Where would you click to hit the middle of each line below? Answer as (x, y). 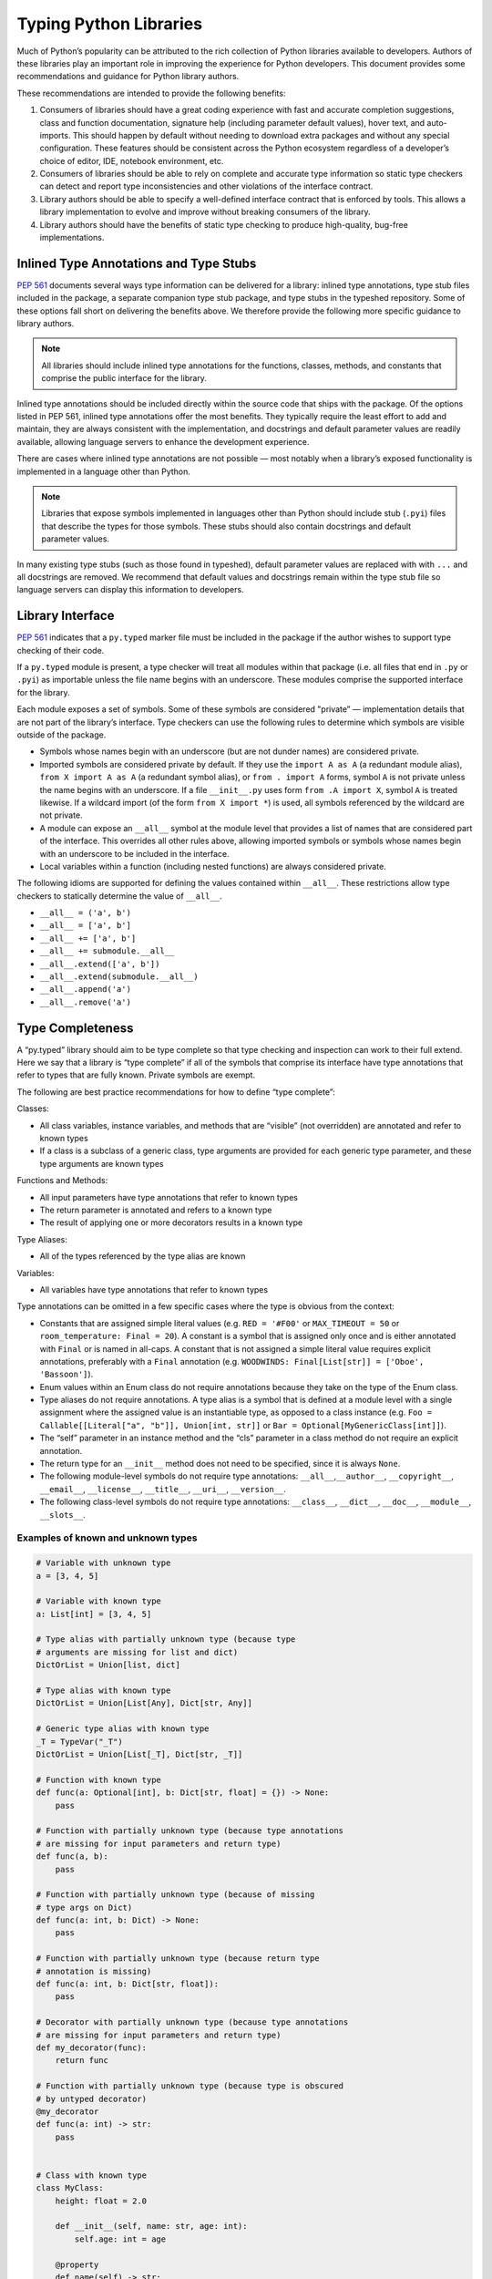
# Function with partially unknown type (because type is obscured (190, 2086)
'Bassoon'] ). (67, 1374)
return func (82, 2061)
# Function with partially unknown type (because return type (178, 1959)
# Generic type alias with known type (123, 1729)
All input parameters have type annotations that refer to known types (169, 1197)
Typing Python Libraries (110, 24)
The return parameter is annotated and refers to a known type (156, 1210)
